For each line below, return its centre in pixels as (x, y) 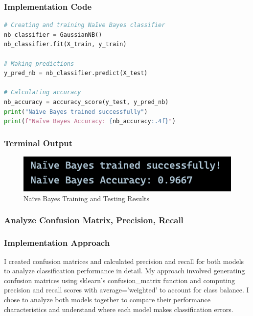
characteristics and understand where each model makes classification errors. (119, 309)
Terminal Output (38, 143)
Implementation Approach (57, 243)
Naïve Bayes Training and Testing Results (86, 198)
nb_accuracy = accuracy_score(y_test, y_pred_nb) (86, 102)
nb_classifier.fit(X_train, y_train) (65, 44)
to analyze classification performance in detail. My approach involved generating (125, 271)
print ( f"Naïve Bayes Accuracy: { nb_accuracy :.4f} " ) (90, 121)
